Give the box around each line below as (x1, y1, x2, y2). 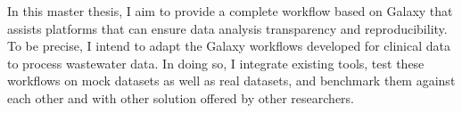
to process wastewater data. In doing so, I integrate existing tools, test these (7, 53, 425, 72)
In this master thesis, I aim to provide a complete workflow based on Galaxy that (7, 2, 453, 20)
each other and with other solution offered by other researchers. (7, 88, 354, 107)
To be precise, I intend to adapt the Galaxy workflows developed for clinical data (7, 36, 450, 55)
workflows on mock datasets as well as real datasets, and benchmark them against (7, 71, 456, 90)
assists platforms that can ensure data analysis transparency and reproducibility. (7, 19, 448, 37)
